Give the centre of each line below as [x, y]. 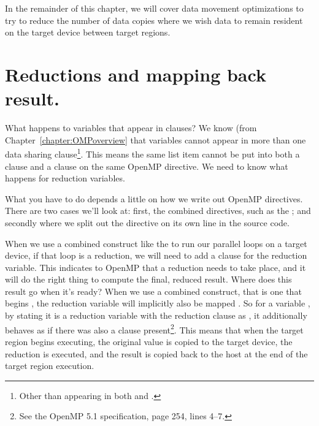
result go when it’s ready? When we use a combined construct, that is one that [153, 291]
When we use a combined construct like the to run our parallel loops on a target [156, 243]
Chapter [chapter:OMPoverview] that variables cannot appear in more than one [156, 139]
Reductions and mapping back [136, 74]
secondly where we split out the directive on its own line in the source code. [147, 222]
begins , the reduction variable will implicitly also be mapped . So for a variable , [158, 303]
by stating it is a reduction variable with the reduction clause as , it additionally [156, 315]
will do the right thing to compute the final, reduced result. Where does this [148, 279]
